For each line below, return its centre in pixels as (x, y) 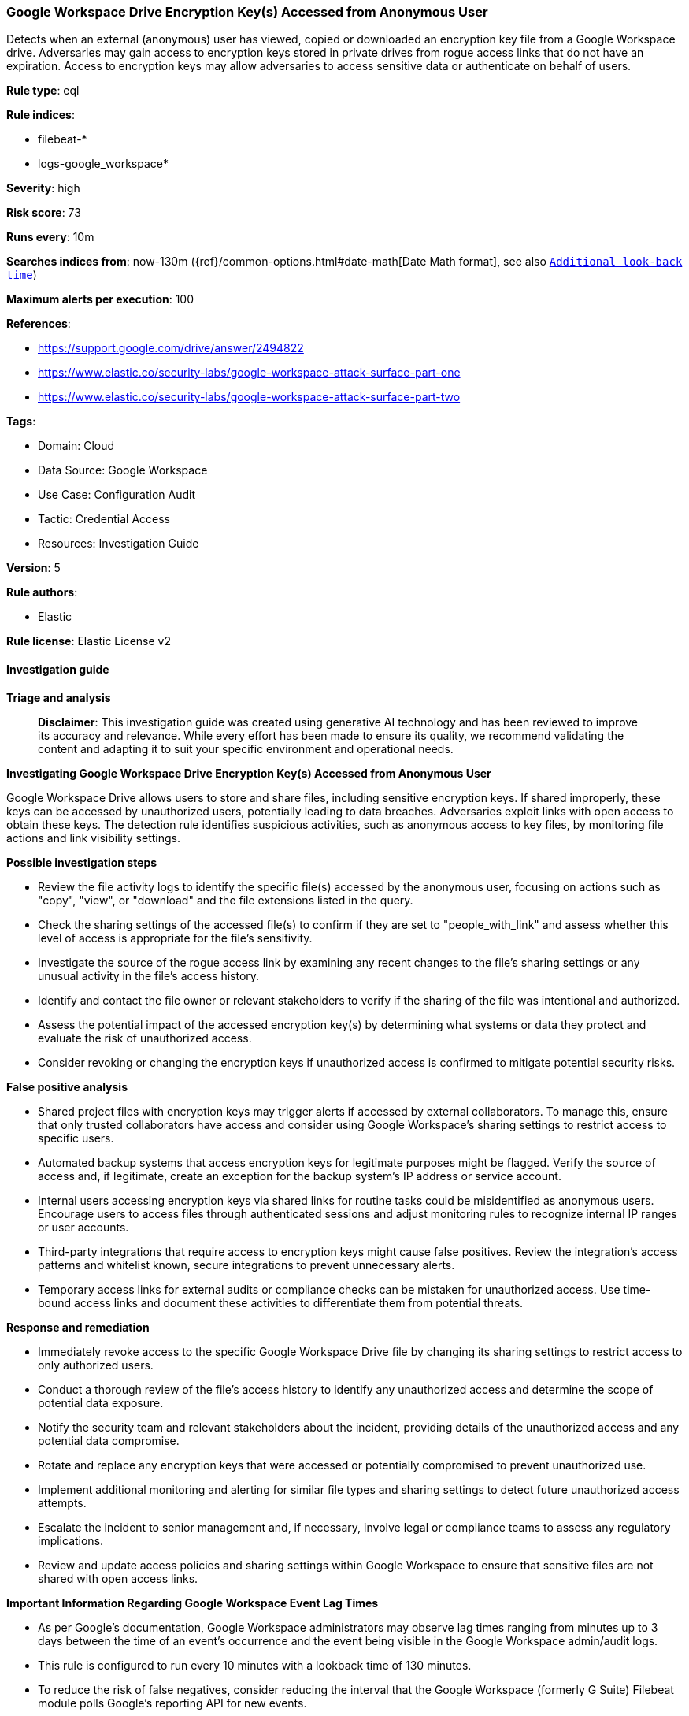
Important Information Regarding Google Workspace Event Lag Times (193, 1603)
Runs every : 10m (50, 237)
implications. (71, 1540)
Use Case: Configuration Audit (117, 495)
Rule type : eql (43, 91)
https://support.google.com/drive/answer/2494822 (171, 348)
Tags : (21, 422)
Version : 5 (33, 568)
